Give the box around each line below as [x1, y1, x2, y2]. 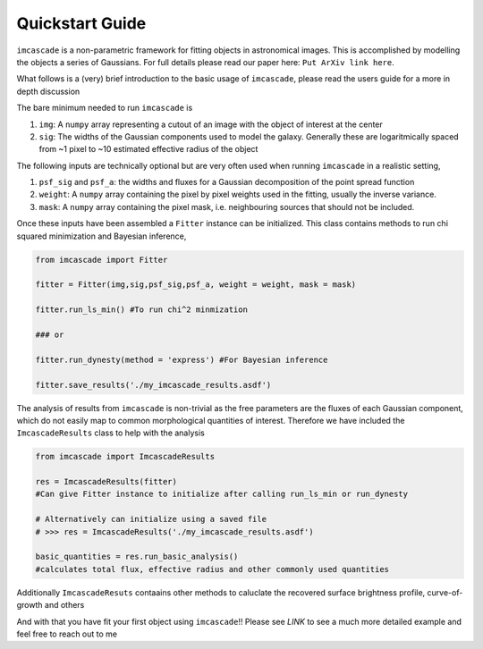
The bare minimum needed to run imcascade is [16, 103, 193, 114]
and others [45, 600, 85, 611]
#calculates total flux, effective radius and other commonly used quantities [35, 564, 389, 574]
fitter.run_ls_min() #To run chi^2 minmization [35, 305, 248, 315]
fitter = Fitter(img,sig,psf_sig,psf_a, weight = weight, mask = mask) [35, 280, 357, 290]
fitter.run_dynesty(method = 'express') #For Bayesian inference [35, 354, 328, 365]
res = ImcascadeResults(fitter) [35, 476, 178, 487]
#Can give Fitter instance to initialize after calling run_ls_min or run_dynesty [35, 489, 409, 500]
